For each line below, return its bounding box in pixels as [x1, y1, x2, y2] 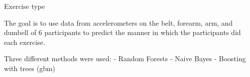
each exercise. [4, 37, 45, 47]
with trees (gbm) [4, 63, 55, 73]
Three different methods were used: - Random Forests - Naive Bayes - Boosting [4, 53, 246, 64]
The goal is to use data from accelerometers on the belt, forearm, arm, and [4, 17, 233, 28]
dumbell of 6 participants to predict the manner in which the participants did [4, 27, 241, 38]
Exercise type [4, 1, 45, 11]
